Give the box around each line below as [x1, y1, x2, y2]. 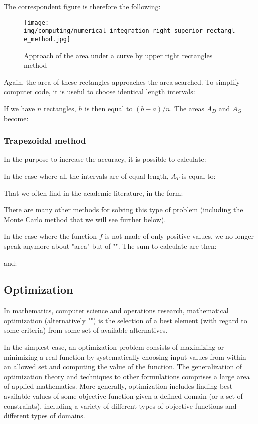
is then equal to [85, 103, 133, 113]
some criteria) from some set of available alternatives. [4, 325, 168, 335]
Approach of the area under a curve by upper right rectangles [24, 50, 213, 60]
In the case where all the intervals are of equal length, [4, 170, 169, 181]
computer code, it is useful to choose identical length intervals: [4, 86, 195, 97]
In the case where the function [4, 231, 97, 241]
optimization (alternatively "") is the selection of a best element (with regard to [4, 315, 247, 325]
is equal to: [181, 170, 216, 181]
